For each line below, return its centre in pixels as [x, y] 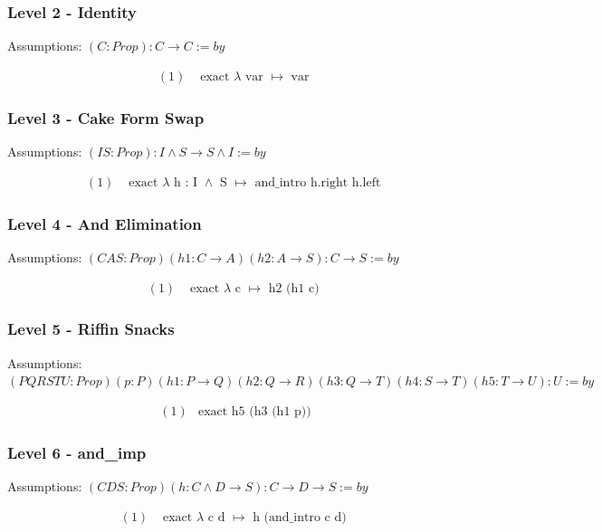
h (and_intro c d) [300, 517]
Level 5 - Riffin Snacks [91, 329]
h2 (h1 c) [294, 288]
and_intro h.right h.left [318, 182]
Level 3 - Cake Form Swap [106, 117]
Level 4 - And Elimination [105, 223]
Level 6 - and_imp [77, 452]
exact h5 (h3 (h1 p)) [254, 411]
